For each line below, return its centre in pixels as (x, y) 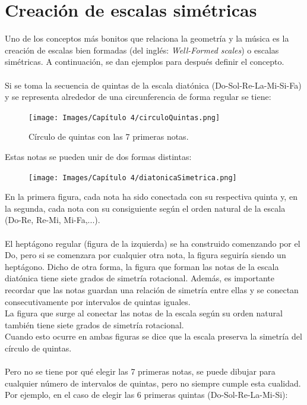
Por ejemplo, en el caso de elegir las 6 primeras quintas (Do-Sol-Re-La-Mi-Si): (146, 395)
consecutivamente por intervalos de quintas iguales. (98, 301)
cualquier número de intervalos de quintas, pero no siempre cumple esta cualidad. (153, 383)
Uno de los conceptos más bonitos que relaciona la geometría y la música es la (147, 38)
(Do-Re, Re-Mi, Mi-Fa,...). (53, 220)
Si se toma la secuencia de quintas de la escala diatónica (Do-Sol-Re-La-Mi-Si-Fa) (153, 85)
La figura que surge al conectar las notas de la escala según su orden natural (144, 313)
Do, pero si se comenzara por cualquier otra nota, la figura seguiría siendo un (145, 255)
